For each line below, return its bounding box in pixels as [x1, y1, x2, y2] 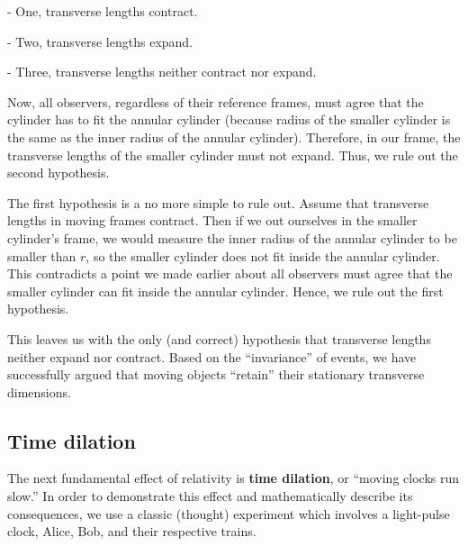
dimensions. [7, 382, 71, 401]
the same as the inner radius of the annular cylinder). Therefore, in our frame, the [7, 127, 461, 146]
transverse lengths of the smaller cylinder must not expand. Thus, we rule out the [7, 145, 458, 164]
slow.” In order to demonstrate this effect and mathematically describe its [7, 487, 413, 505]
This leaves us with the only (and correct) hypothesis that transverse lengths [7, 329, 431, 348]
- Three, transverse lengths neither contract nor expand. [7, 62, 317, 81]
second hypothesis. [7, 163, 110, 182]
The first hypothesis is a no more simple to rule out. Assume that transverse [7, 193, 429, 212]
